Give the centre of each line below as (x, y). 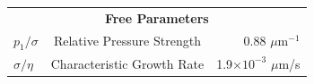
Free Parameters (157, 17)
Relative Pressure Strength (127, 41)
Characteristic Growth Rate (127, 63)
